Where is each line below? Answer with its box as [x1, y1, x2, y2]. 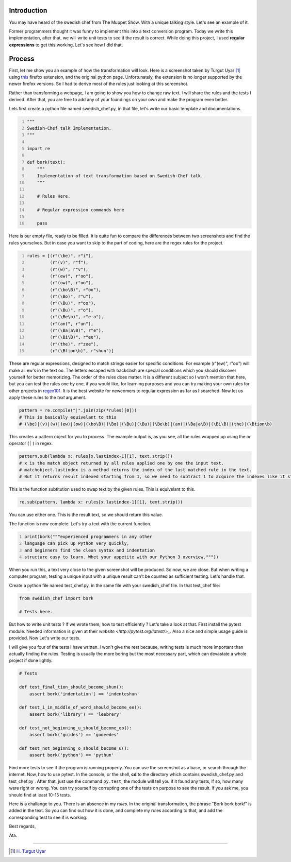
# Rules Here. [37, 193, 71, 199]
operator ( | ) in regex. [9, 440, 53, 447]
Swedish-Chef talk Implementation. [27, 125, 112, 131]
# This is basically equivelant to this [19, 414, 116, 420]
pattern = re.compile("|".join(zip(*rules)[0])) [19, 408, 137, 413]
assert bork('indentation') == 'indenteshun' [29, 691, 140, 697]
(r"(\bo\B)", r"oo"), [49, 287, 101, 293]
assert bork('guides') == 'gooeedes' [29, 732, 119, 737]
